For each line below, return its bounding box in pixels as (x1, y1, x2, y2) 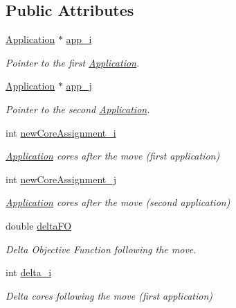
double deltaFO (6, 218, 72, 232)
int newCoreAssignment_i (6, 125, 116, 139)
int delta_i (6, 265, 52, 280)
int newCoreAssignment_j (6, 171, 117, 186)
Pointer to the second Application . (6, 101, 150, 116)
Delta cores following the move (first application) (6, 288, 212, 302)
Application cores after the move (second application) (6, 195, 230, 209)
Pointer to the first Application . (6, 55, 140, 69)
